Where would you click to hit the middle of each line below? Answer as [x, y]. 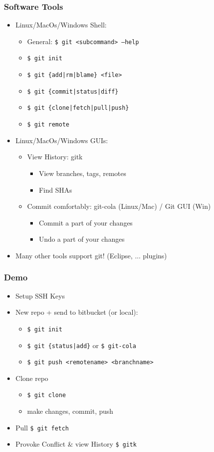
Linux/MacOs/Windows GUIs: [62, 140]
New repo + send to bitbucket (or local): [77, 312]
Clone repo [32, 378]
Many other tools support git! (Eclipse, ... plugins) [91, 255]
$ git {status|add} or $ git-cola [82, 345]
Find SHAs [55, 189]
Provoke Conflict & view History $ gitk [76, 444]
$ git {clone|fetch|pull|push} [78, 108]
